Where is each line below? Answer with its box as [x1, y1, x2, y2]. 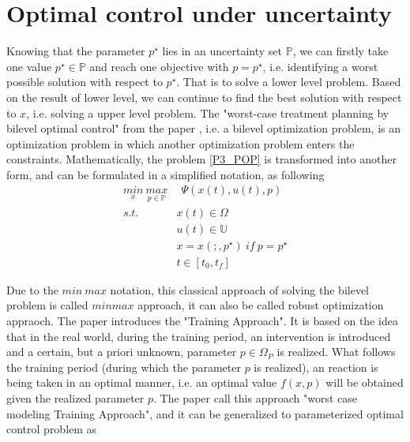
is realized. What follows [276, 343, 396, 360]
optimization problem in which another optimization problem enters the [6, 135, 355, 152]
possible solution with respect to [6, 73, 163, 90]
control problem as [6, 421, 97, 437]
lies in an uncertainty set [162, 43, 283, 59]
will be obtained [325, 374, 404, 391]
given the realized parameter [6, 390, 145, 406]
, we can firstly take [292, 43, 389, 59]
